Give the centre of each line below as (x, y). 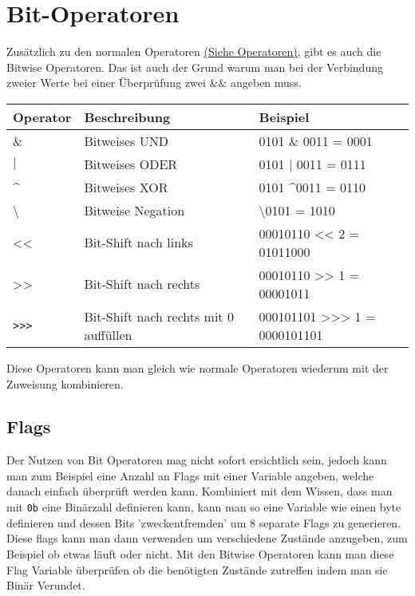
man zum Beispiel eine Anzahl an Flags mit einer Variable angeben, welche (190, 475)
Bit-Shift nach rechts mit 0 (159, 316)
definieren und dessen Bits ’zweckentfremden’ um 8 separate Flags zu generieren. (204, 522)
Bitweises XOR (126, 187)
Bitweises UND (126, 140)
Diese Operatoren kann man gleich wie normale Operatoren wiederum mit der (198, 367)
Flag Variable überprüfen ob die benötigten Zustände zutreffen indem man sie (197, 569)
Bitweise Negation (134, 210)
